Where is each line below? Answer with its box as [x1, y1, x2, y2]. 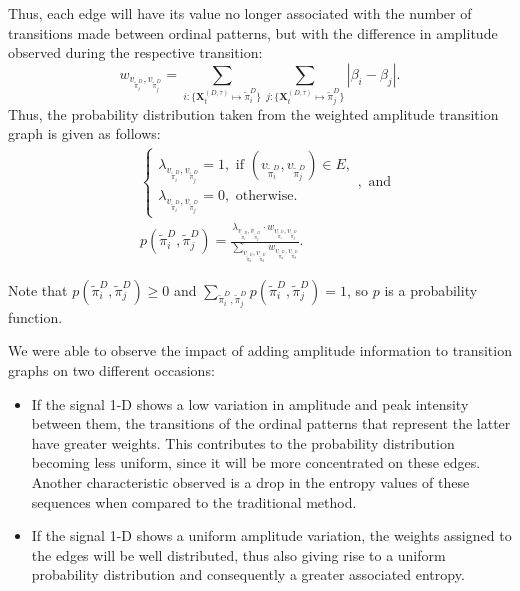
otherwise [235, 188, 294, 203]
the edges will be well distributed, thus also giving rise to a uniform [31, 544, 446, 565]
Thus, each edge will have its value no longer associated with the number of [8, 3, 472, 23]
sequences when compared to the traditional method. [31, 491, 357, 512]
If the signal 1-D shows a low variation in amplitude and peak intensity [31, 393, 469, 414]
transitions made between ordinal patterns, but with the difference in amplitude [8, 22, 498, 43]
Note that [8, 279, 68, 300]
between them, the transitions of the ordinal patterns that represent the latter [31, 413, 511, 434]
